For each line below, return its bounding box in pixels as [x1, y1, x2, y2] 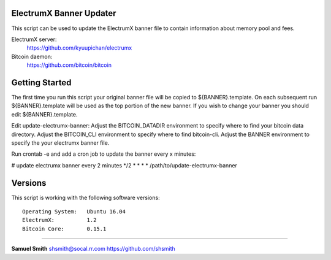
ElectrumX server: [11, 36, 57, 43]
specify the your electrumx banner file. [11, 139, 110, 147]
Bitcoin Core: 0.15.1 [22, 225, 107, 232]
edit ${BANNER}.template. [11, 110, 78, 118]
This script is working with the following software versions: [11, 194, 160, 201]
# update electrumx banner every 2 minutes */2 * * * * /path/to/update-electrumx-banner [11, 161, 237, 169]
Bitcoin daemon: [11, 53, 53, 60]
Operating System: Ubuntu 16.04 [22, 208, 126, 215]
